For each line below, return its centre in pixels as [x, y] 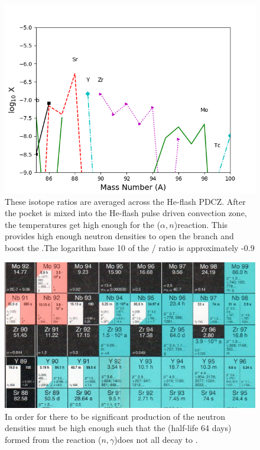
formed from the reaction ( [53, 439]
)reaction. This [201, 224]
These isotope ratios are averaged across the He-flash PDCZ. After [125, 201]
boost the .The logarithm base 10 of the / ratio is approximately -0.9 [130, 247]
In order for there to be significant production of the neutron [115, 416]
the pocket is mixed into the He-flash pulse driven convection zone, [126, 213]
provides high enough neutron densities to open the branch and [119, 236]
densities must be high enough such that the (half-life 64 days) [118, 428]
